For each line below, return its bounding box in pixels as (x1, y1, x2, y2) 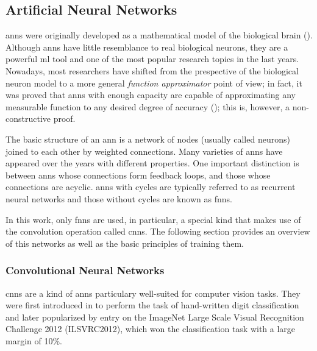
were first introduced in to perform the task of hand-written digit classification (5, 299, 299, 311)
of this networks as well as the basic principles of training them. (5, 236, 244, 249)
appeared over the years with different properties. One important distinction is (5, 157, 299, 169)
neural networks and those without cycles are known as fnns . (5, 192, 232, 205)
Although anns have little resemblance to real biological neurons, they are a (5, 40, 288, 53)
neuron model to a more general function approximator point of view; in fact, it (5, 76, 302, 89)
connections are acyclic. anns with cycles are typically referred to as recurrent (5, 180, 296, 193)
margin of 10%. (5, 334, 62, 347)
